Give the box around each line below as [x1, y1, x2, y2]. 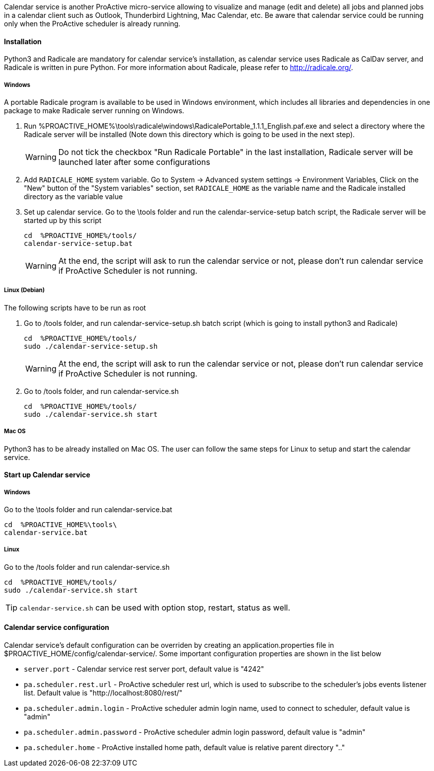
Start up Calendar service [4, 470, 90, 479]
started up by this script [24, 216, 102, 225]
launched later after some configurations [58, 157, 210, 167]
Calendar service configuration [4, 623, 109, 632]
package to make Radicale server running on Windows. [4, 106, 185, 115]
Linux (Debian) [4, 287, 45, 294]
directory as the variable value [24, 192, 123, 201]
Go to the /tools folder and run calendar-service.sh [4, 562, 170, 571]
